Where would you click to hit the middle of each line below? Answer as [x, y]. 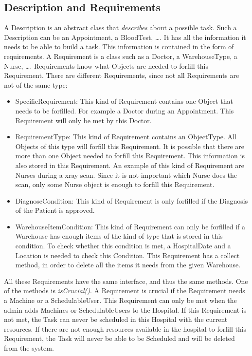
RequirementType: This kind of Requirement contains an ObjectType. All [126, 137]
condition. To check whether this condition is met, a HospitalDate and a [123, 246]
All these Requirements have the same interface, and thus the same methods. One [126, 281]
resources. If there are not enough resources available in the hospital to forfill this [125, 328]
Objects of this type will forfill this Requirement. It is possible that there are [130, 146]
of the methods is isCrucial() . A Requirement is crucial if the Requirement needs [125, 290]
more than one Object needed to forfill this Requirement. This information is [130, 156]
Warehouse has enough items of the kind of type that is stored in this [119, 236]
